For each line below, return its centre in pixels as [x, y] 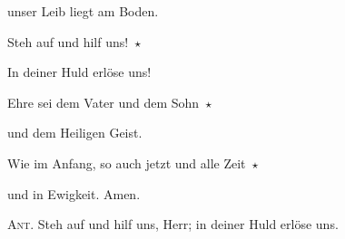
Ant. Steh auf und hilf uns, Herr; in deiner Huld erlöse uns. [173, 224]
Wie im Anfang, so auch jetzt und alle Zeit [127, 163]
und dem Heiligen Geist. [75, 133]
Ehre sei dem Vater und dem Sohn [103, 102]
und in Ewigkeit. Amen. [74, 193]
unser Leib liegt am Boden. [83, 11]
